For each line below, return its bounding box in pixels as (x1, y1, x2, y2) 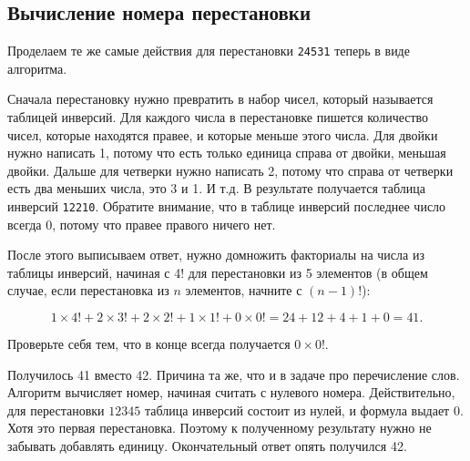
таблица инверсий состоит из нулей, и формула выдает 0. (144, 400, 464, 419)
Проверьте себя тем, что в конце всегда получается (7, 334, 291, 353)
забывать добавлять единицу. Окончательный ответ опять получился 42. (7, 436, 407, 456)
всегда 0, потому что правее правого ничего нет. (7, 214, 276, 233)
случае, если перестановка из (7, 281, 169, 300)
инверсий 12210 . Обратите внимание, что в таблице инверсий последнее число (7, 197, 446, 216)
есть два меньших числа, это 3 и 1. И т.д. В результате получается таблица (7, 179, 425, 198)
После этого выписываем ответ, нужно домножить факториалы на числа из (7, 245, 424, 264)
